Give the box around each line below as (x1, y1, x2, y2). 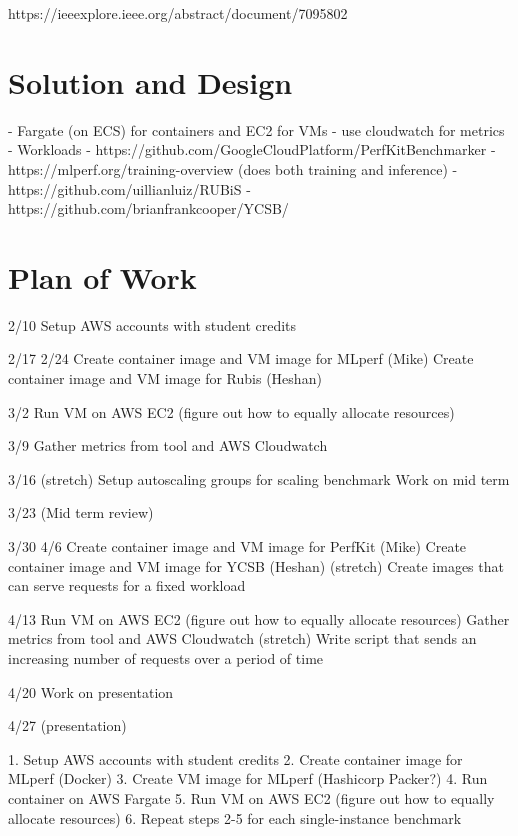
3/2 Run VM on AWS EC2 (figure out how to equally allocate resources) (8, 401, 455, 422)
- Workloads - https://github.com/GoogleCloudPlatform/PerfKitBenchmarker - (8, 139, 496, 160)
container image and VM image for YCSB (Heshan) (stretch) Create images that (8, 555, 504, 576)
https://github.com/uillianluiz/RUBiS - (8, 178, 251, 199)
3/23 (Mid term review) (8, 502, 154, 523)
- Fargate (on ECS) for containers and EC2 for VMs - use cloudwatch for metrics (8, 119, 505, 140)
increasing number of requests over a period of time (8, 647, 324, 668)
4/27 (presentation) (8, 715, 127, 736)
